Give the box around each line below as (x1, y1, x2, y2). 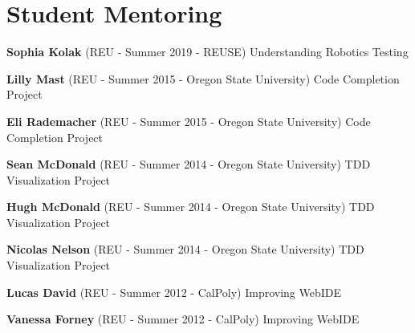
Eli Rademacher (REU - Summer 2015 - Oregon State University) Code (6, 112, 371, 129)
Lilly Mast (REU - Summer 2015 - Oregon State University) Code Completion (6, 70, 400, 87)
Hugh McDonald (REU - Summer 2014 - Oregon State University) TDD (6, 198, 375, 215)
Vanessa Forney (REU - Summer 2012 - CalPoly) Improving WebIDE (6, 311, 360, 327)
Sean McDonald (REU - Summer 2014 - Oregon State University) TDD (6, 156, 371, 173)
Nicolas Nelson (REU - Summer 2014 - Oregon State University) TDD (6, 241, 364, 258)
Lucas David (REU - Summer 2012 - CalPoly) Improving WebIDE (6, 283, 342, 300)
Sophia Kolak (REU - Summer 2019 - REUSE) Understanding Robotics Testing (6, 43, 409, 60)
